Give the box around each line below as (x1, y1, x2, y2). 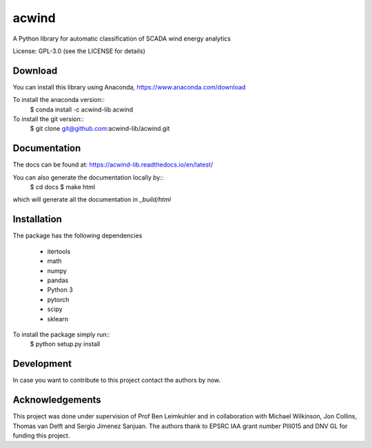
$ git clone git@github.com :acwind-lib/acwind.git (30, 125, 170, 133)
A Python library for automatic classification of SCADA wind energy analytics (12, 34, 231, 43)
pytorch (47, 295, 70, 303)
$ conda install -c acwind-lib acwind (30, 105, 134, 114)
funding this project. (12, 431, 70, 440)
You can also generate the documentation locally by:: (12, 173, 164, 182)
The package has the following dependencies (12, 231, 143, 240)
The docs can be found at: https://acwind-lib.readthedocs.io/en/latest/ (12, 160, 214, 169)
